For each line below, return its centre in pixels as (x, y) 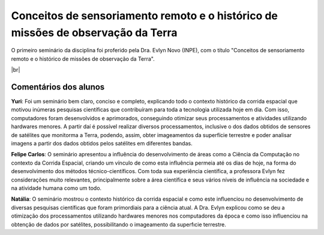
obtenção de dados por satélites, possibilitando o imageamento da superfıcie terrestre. (118, 224)
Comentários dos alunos (58, 87)
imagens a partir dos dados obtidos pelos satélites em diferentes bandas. (102, 143)
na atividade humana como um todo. (56, 188)
